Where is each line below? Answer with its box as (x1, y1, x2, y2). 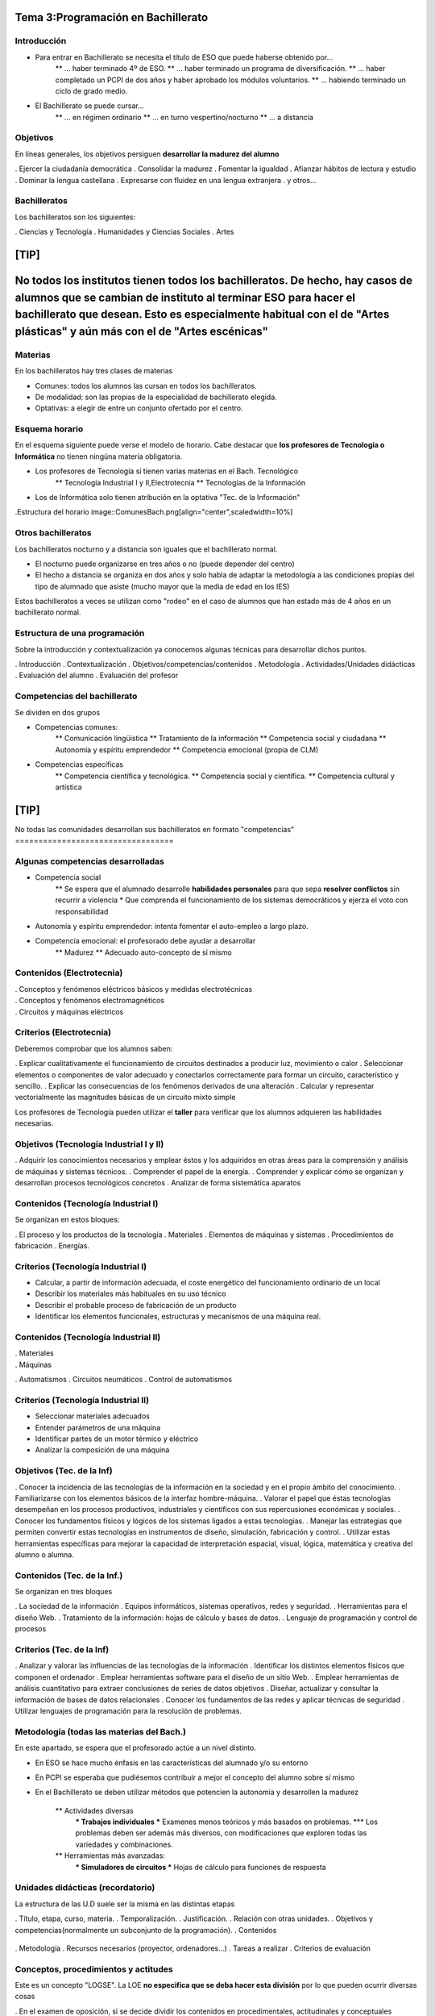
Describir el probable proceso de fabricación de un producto (35, 1300, 237, 1310)
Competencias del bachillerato (14, 690, 138, 702)
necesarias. (14, 1118, 54, 1128)
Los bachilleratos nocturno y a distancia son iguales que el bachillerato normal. (14, 544, 278, 554)
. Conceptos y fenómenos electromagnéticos (14, 996, 165, 1006)
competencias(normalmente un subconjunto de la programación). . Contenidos (14, 1925, 277, 1935)
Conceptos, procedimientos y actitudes (14, 1964, 173, 1975)
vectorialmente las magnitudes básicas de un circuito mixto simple (14, 1093, 236, 1102)
